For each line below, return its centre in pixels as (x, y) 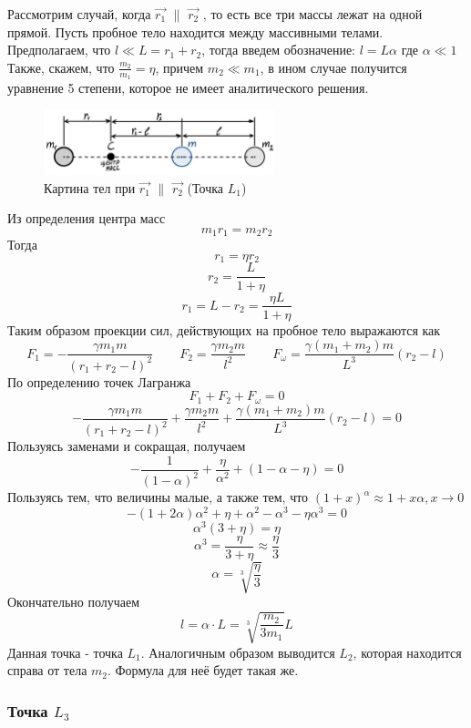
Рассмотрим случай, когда (79, 14)
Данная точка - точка (65, 652)
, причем (179, 67)
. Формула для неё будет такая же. (203, 670)
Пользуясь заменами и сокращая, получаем (127, 446)
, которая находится (407, 652)
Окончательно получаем (74, 602)
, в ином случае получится (333, 67)
